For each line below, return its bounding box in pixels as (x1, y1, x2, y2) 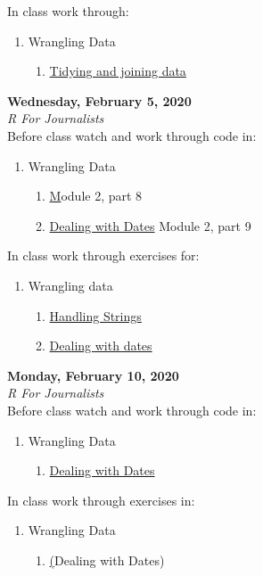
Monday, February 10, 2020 (7, 366, 179, 384)
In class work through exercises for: (7, 246, 200, 265)
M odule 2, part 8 (49, 186, 143, 205)
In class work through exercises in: (7, 490, 195, 509)
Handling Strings (49, 306, 142, 325)
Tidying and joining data (49, 62, 186, 80)
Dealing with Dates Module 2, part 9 (49, 216, 251, 235)
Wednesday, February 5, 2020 (7, 91, 192, 110)
